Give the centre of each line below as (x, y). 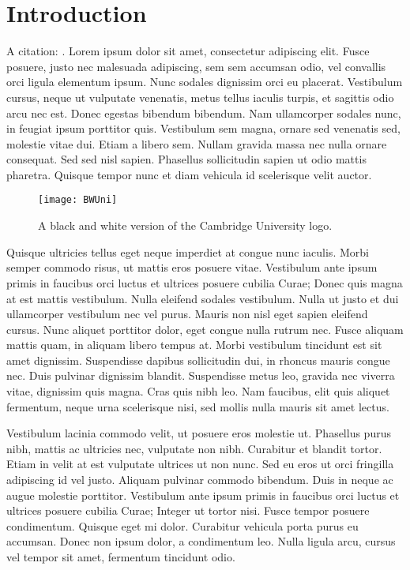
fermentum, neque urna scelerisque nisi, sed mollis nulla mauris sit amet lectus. (198, 406)
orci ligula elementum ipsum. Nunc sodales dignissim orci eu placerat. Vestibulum (205, 82)
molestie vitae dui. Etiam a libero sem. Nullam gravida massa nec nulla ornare (197, 143)
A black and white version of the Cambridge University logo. (185, 225)
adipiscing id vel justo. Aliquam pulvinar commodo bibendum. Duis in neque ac (200, 480)
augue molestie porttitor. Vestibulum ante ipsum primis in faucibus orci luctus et (203, 495)
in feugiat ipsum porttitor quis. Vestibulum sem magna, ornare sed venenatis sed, (203, 128)
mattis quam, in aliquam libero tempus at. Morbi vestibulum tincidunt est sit (194, 345)
